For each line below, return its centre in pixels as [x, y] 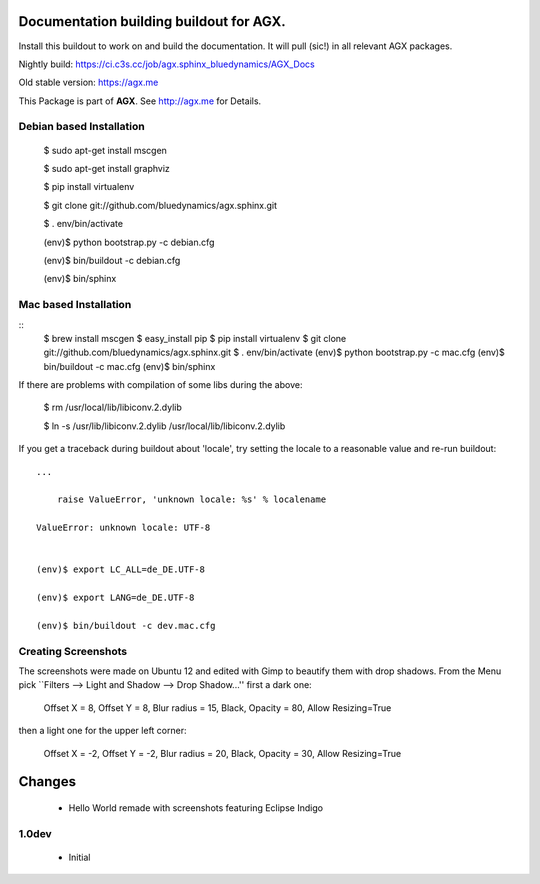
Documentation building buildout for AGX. [152, 21]
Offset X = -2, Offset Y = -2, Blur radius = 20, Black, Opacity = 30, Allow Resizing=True [222, 753]
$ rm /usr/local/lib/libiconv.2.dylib [112, 407]
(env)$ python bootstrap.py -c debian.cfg [129, 242]
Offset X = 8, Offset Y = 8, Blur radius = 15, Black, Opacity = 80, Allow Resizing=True [217, 707]
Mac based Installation [75, 305]
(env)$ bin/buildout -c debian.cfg [112, 260]
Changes [47, 781]
